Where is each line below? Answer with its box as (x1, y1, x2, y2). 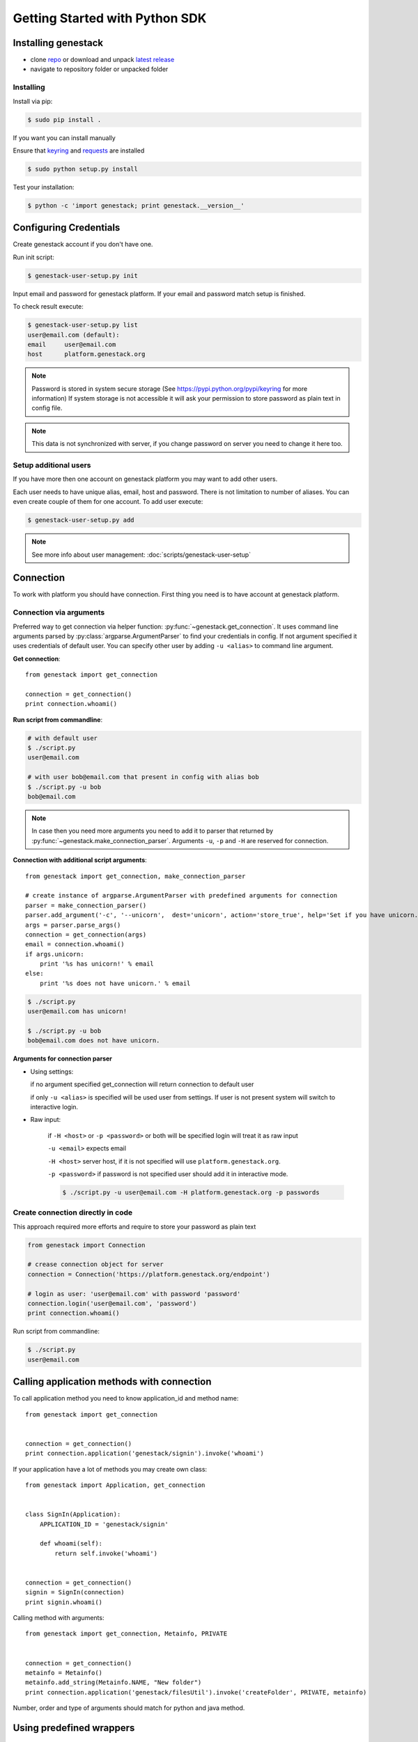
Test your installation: (13, 183, 75, 191)
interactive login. (30, 1102, 79, 1111)
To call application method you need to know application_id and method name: (13, 1394, 239, 1403)
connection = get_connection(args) (25, 930, 147, 939)
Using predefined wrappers (13, 1722, 135, 1734)
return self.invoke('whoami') (54, 1549, 158, 1557)
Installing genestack (13, 37, 104, 49)
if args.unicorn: (25, 950, 84, 958)
